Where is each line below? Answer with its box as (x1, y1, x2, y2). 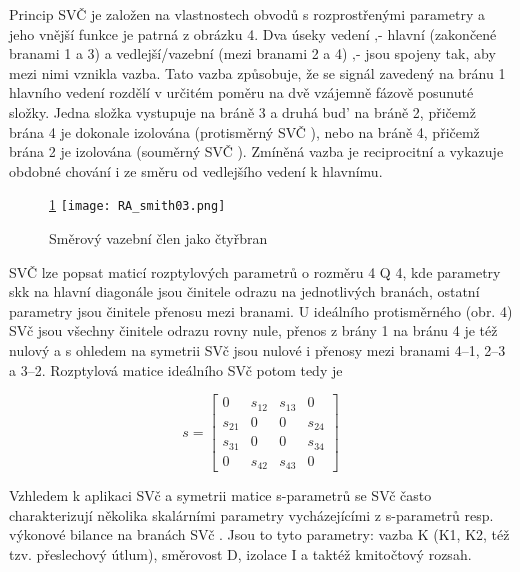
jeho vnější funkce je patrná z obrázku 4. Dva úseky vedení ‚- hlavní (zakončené (9, 23, 497, 44)
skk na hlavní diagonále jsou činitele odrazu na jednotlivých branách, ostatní (9, 281, 480, 302)
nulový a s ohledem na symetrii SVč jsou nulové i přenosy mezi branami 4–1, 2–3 (9, 339, 506, 360)
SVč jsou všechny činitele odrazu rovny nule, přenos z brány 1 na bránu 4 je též (9, 320, 498, 341)
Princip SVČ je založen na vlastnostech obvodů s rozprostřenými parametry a (9, 4, 485, 24)
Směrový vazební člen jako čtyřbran (49, 228, 268, 248)
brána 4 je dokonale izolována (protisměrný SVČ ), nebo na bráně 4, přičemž (9, 121, 480, 142)
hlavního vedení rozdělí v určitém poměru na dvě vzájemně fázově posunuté (9, 82, 474, 103)
